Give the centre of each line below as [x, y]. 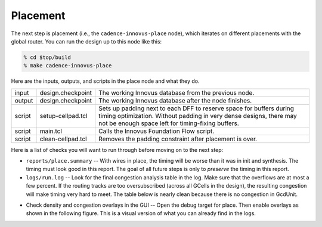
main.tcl [51, 131]
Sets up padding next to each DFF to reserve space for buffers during [196, 108]
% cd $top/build [47, 57]
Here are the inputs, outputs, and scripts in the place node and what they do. [105, 81]
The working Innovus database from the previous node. [177, 92]
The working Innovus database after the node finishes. [175, 100]
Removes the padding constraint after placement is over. [178, 139]
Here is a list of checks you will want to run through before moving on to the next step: [117, 150]
